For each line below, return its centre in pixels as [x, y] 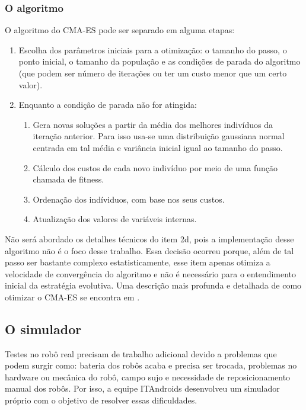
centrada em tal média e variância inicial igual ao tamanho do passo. [158, 147]
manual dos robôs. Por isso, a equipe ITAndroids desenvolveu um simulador [142, 388]
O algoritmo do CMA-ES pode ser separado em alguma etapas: [120, 30]
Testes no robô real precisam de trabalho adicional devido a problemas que [141, 353]
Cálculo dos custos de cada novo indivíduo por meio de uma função [155, 167]
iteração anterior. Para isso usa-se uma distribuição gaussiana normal [159, 136]
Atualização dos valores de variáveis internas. [115, 219]
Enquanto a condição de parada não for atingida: [108, 105]
